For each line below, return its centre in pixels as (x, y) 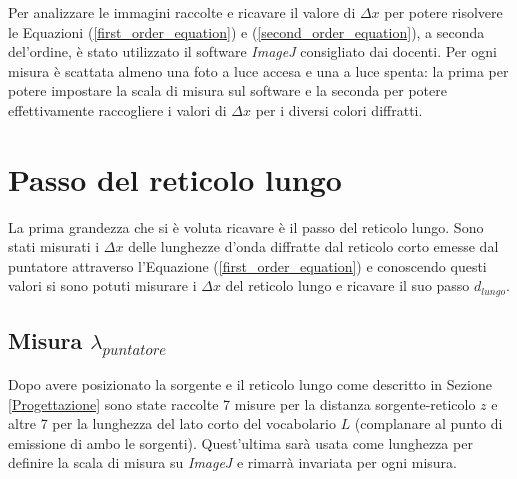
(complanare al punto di (428, 423)
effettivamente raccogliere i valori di (117, 109)
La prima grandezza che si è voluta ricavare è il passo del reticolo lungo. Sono (246, 226)
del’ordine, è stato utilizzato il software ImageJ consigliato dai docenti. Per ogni (252, 51)
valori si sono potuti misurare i (102, 285)
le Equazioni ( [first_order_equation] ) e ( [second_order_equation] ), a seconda (246, 31)
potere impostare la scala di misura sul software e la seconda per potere (227, 90)
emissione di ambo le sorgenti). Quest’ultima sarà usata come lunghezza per (240, 442)
